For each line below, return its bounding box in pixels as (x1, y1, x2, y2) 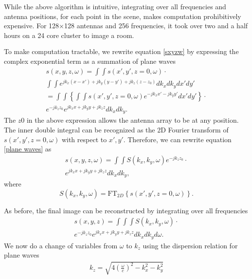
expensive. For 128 (4, 20, 59, 31)
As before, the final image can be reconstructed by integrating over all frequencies (4, 205, 248, 215)
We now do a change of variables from (4, 240, 118, 250)
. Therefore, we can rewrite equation (123, 134, 232, 144)
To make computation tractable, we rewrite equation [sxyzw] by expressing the (4, 46, 239, 56)
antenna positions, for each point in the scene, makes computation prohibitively (4, 11, 241, 21)
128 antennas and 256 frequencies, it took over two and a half (64, 20, 248, 31)
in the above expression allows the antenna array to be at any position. (26, 115, 239, 125)
